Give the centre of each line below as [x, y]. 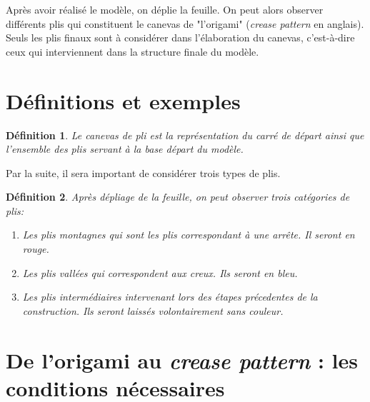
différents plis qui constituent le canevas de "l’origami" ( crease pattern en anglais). [185, 23]
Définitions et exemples [123, 100]
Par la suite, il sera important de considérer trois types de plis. [143, 172]
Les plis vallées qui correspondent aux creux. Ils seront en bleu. [160, 272]
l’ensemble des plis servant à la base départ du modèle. [125, 149]
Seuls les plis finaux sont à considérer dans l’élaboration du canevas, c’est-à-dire [180, 37]
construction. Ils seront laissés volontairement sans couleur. [153, 310]
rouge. [36, 249]
